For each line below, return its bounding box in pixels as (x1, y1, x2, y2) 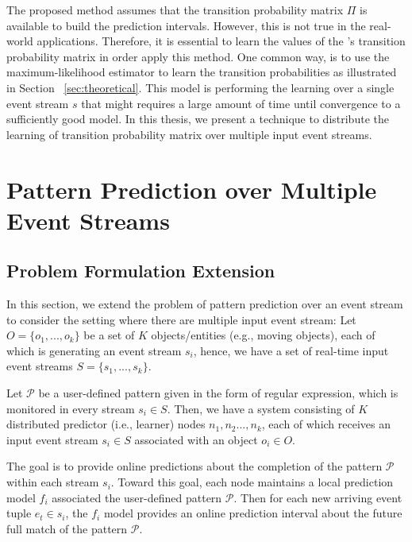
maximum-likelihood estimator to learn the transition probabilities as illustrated (6, 64, 397, 80)
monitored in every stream (6, 400, 135, 416)
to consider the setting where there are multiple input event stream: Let (6, 311, 356, 327)
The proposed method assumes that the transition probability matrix (6, 2, 344, 17)
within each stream (6, 474, 99, 490)
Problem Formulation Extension (6, 258, 275, 283)
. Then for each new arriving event (233, 489, 402, 505)
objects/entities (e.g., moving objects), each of (151, 327, 375, 343)
